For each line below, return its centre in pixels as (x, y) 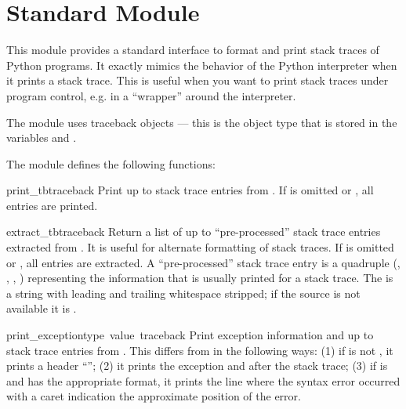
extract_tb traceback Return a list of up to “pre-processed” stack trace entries (194, 232)
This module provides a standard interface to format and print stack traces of (193, 50)
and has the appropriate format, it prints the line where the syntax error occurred (203, 380)
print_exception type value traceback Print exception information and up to (190, 335)
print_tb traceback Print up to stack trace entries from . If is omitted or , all (190, 190)
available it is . (42, 308)
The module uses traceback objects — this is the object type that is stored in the (202, 122)
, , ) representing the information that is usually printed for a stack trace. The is (200, 278)
